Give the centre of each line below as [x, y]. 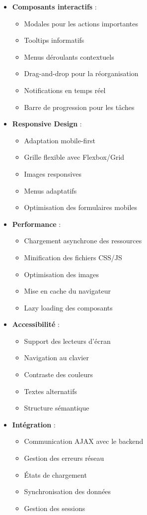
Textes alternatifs [50, 391]
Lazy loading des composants [68, 307]
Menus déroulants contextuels [69, 56]
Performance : [37, 224]
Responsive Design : [47, 124]
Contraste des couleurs [58, 374]
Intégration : [34, 424]
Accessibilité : [36, 324]
